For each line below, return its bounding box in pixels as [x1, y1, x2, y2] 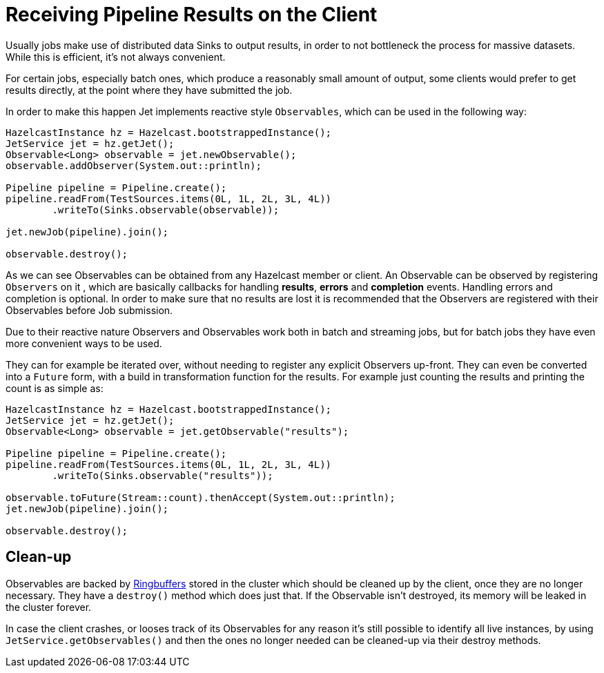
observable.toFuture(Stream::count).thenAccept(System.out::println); [6, 491, 396, 503]
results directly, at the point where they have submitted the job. [6, 84, 293, 96]
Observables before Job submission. [6, 304, 173, 316]
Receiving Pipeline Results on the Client [6, 3, 378, 26]
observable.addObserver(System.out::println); [6, 159, 262, 171]
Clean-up [6, 548, 72, 566]
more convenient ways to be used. [6, 337, 162, 349]
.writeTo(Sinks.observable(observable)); [52, 204, 280, 215]
